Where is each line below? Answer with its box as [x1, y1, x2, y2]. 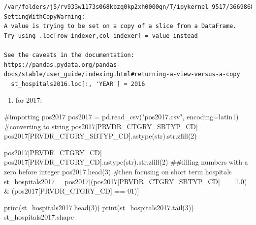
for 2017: [15, 95, 42, 105]
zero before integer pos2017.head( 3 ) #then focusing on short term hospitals [4, 166, 232, 176]
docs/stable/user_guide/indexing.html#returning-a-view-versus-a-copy [4, 71, 240, 78]
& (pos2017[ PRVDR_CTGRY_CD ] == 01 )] [4, 186, 139, 196]
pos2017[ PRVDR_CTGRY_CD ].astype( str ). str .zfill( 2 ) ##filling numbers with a [4, 157, 248, 167]
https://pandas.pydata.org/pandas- [4, 61, 121, 68]
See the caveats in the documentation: [4, 51, 134, 58]
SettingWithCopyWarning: [4, 13, 85, 20]
